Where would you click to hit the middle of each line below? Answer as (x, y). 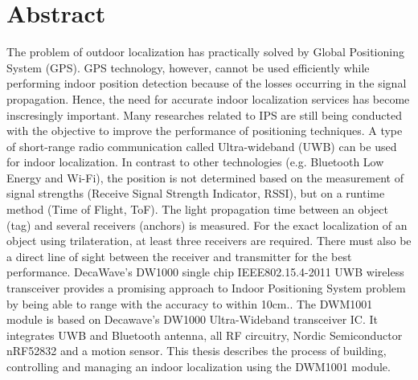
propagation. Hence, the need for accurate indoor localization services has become (208, 98)
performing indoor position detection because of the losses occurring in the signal (207, 83)
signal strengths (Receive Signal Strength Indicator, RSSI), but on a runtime (196, 193)
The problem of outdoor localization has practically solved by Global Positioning (205, 52)
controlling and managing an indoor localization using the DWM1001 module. (199, 366)
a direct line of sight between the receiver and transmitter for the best (179, 256)
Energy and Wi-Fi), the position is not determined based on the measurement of (205, 177)
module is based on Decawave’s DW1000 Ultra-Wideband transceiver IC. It (192, 319)
